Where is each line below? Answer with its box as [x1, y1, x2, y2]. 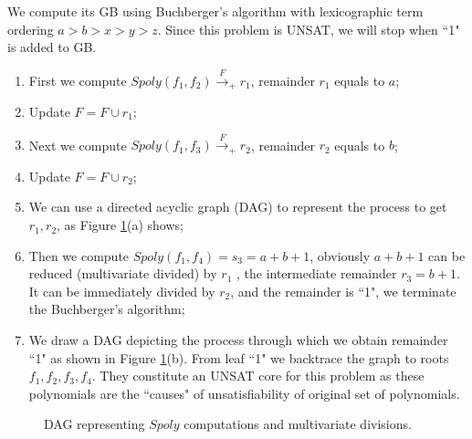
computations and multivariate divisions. [184, 414, 412, 434]
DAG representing [44, 414, 145, 434]
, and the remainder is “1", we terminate [230, 281, 456, 300]
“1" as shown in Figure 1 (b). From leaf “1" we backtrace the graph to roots [28, 348, 449, 367]
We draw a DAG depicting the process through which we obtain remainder [28, 330, 448, 350]
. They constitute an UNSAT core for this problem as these [91, 366, 425, 385]
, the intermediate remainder [236, 264, 397, 283]
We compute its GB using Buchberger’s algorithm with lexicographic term [7, 2, 424, 20]
